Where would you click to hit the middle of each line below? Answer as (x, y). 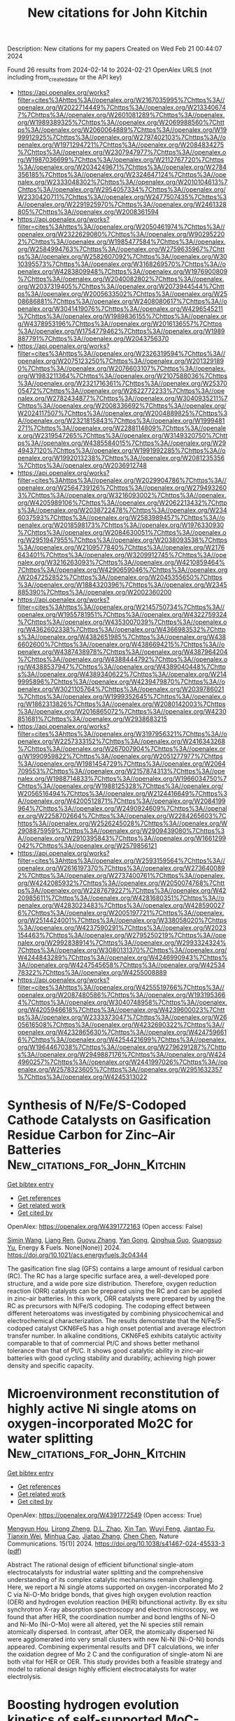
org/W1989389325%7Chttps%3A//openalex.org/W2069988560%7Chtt (121, 122)
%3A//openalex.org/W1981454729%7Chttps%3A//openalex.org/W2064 (121, 764)
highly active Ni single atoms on (102, 1409)
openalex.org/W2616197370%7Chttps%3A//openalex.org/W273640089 (121, 868)
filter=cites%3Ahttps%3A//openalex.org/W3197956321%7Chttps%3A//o (122, 733)
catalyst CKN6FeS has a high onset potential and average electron (130, 1328)
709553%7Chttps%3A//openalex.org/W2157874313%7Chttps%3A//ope (121, 771)
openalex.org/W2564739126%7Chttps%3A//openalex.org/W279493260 (122, 487)
